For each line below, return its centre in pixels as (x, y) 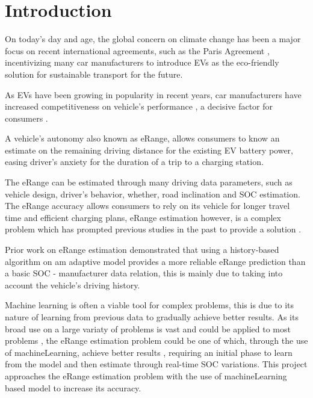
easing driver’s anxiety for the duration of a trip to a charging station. (134, 162)
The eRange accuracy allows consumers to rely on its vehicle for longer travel (147, 206)
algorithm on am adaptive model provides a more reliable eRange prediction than (155, 261)
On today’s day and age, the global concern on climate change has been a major (153, 39)
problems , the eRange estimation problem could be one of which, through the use (156, 340)
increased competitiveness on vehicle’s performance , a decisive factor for (139, 106)
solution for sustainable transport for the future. (94, 74)
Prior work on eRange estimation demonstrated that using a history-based (142, 250)
